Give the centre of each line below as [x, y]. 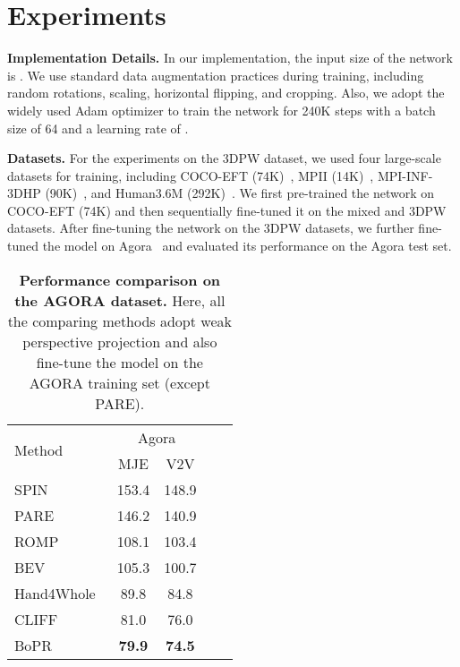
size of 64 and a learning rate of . [98, 128]
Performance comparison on [120, 279]
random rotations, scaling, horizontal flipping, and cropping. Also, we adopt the [226, 93]
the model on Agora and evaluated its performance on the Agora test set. [247, 246]
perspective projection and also [120, 341]
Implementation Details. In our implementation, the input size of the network [230, 58]
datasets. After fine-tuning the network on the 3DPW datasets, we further [211, 228]
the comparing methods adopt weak [119, 321]
